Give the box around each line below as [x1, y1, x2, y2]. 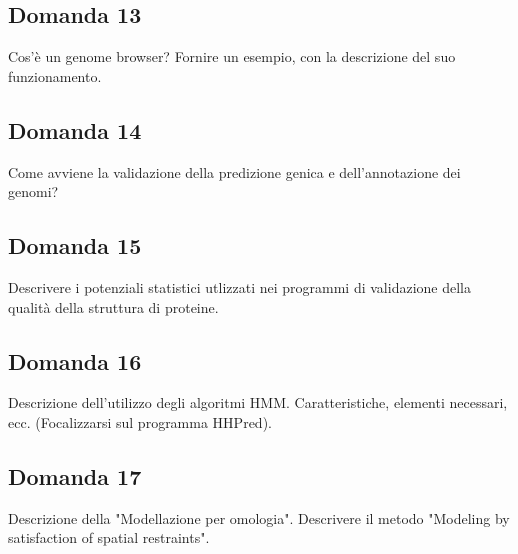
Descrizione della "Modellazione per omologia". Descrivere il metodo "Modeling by [8, 507, 510, 528]
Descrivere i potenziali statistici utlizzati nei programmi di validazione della [8, 276, 471, 297]
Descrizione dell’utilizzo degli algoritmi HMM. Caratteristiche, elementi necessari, [8, 392, 508, 413]
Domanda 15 [8, 230, 142, 261]
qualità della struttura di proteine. [8, 296, 219, 317]
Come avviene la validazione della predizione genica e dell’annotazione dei [8, 161, 461, 182]
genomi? [8, 181, 59, 202]
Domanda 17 [8, 460, 142, 491]
